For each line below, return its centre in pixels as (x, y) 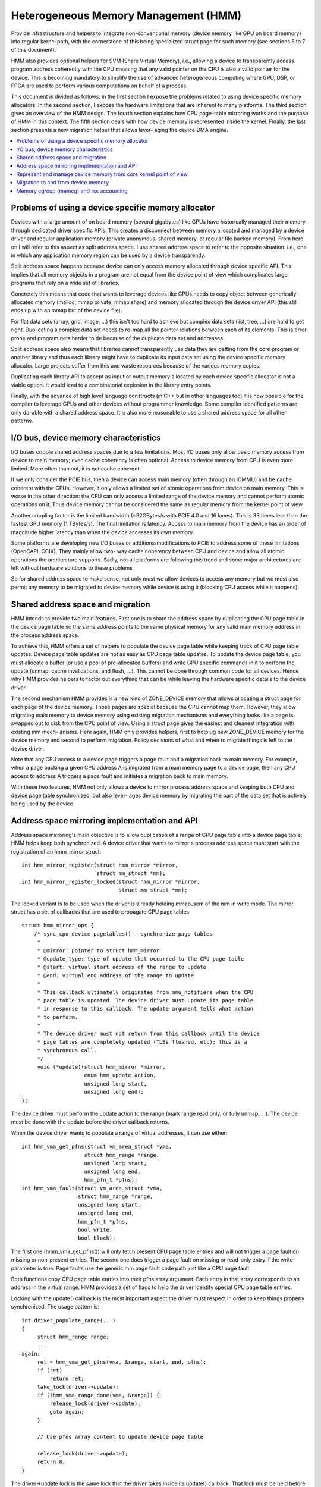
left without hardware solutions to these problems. (73, 568)
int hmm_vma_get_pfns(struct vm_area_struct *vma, (97, 1147)
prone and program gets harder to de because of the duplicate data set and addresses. (118, 338)
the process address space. (45, 635)
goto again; (67, 1412)
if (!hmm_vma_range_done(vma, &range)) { (98, 1395)
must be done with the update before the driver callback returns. (90, 1122)
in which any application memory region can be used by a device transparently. (108, 255)
